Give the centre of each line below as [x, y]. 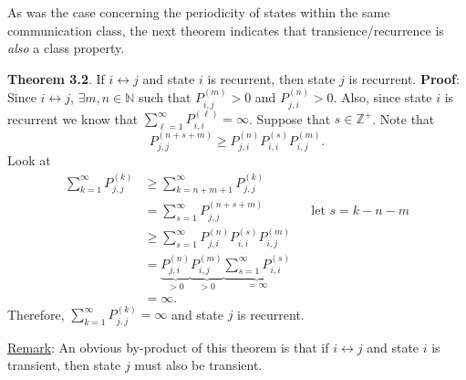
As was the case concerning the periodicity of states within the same [199, 12]
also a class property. [66, 48]
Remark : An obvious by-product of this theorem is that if [168, 347]
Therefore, [36, 314]
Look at [29, 160]
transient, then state [64, 365]
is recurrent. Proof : [404, 78]
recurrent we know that [73, 118]
